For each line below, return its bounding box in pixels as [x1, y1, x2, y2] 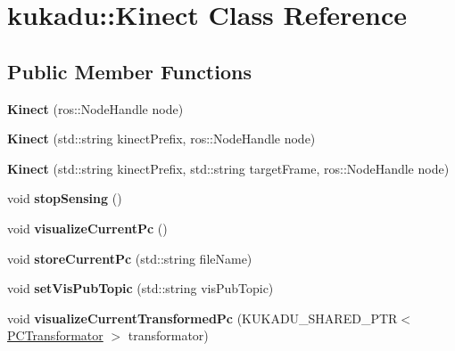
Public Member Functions [7, 57, 252, 85]
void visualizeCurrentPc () [7, 218, 168, 237]
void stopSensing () [7, 189, 122, 208]
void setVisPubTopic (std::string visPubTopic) [7, 279, 274, 298]
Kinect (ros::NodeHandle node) [7, 99, 184, 118]
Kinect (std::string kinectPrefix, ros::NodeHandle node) [7, 129, 316, 148]
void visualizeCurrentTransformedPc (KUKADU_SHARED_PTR [7, 308, 398, 327]
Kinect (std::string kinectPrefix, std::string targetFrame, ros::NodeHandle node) [7, 159, 450, 177]
